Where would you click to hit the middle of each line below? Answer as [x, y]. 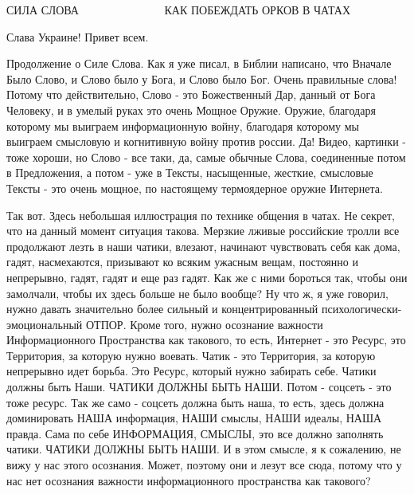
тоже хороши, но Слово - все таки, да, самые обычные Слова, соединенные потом [206, 157]
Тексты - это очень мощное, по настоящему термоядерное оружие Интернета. [195, 188]
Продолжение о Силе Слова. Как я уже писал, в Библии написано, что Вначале [199, 63]
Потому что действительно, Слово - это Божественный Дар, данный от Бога [191, 94]
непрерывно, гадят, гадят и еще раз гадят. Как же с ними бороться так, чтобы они [207, 277]
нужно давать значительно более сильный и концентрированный [162, 309]
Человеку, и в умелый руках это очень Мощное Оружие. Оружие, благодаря [191, 110]
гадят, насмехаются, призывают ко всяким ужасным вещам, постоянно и [182, 262]
